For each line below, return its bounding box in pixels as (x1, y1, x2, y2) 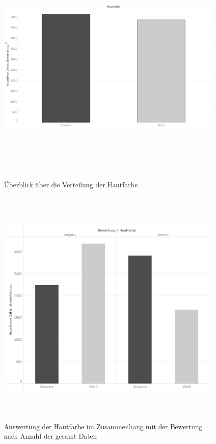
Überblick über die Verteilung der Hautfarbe (4, 179, 138, 190)
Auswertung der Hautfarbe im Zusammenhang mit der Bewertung (4, 421, 203, 431)
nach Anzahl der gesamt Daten (4, 431, 97, 441)
